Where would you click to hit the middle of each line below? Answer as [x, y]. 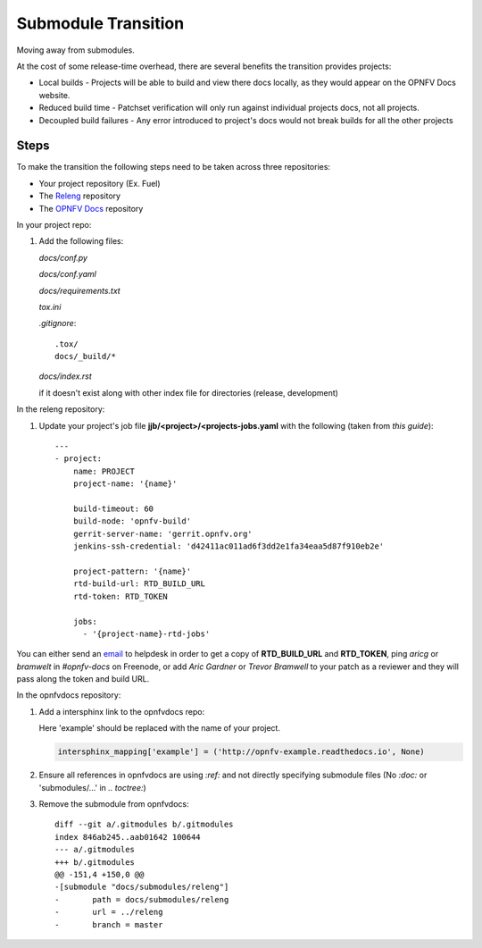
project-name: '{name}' [125, 484]
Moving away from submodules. [76, 50]
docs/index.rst [66, 376]
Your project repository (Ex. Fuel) [100, 183]
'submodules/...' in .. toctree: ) [92, 787]
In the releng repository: [61, 409]
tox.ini [50, 306]
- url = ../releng [109, 912]
